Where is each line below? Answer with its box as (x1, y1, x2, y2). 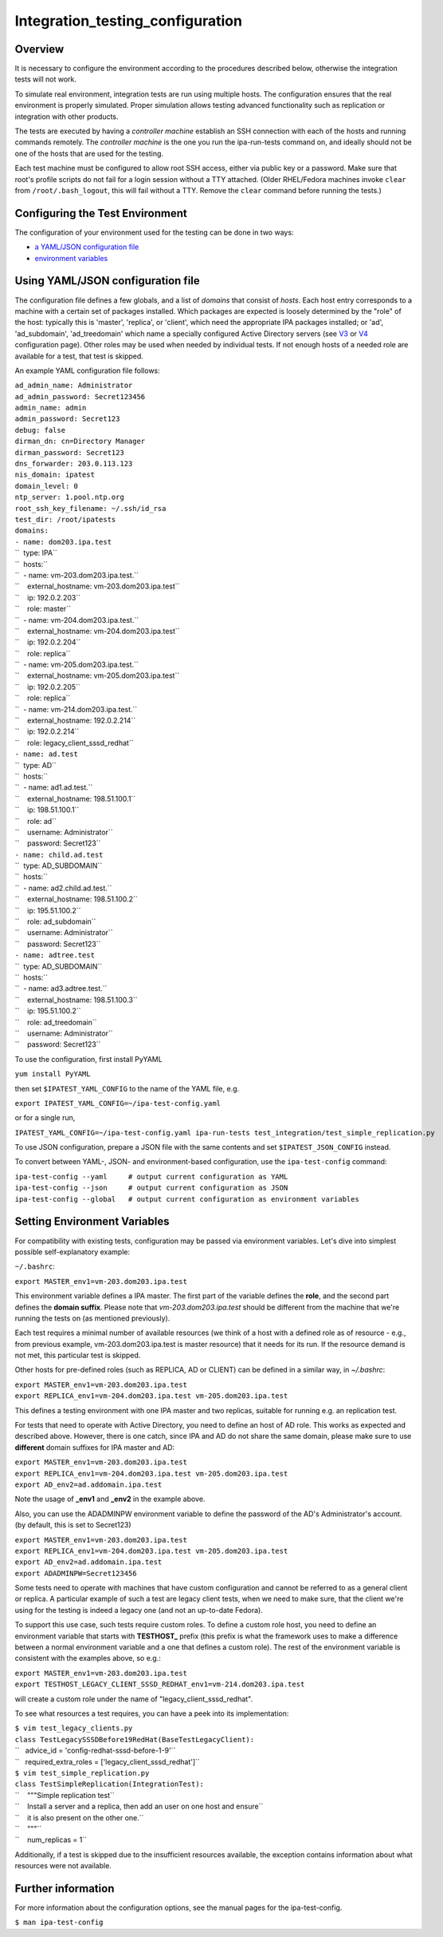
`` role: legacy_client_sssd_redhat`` (14, 738, 134, 747)
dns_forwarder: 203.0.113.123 (14, 459, 133, 469)
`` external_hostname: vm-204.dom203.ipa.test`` (14, 626, 180, 636)
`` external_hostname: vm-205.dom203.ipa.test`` (14, 671, 180, 680)
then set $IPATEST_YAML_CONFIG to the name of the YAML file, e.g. (14, 1083, 240, 1093)
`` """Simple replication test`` (14, 1790, 115, 1800)
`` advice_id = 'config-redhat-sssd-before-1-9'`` (14, 1745, 176, 1756)
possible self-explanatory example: (14, 1246, 131, 1257)
